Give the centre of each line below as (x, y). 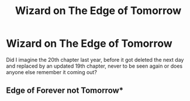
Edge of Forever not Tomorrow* (65, 91)
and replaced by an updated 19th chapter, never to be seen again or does (94, 66)
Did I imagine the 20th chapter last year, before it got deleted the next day (95, 60)
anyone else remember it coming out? (52, 72)
